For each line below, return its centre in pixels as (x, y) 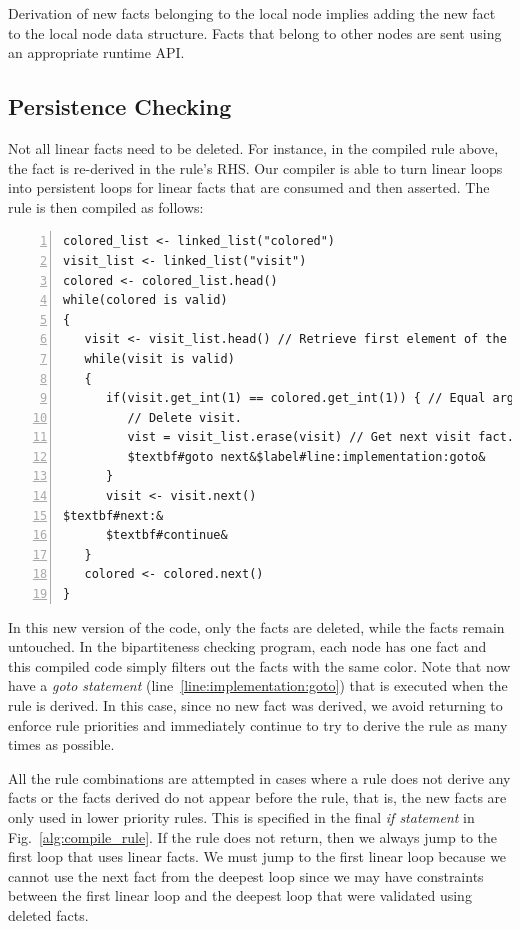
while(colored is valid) (145, 300)
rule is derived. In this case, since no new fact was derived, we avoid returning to (255, 705)
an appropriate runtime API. (96, 52)
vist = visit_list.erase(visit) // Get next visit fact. (321, 437)
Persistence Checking (120, 106)
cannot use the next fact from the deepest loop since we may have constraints (246, 875)
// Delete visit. (184, 417)
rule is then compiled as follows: (106, 206)
